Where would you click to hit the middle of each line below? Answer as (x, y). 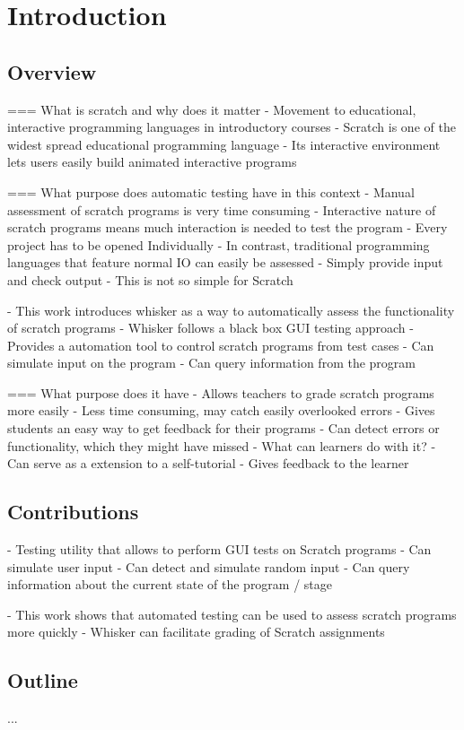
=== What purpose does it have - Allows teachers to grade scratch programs (221, 392)
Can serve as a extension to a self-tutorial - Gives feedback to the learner (208, 463)
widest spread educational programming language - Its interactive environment (224, 144)
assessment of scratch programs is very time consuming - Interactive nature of (222, 209)
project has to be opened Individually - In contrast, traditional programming (219, 244)
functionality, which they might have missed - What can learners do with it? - (222, 445)
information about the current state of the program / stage (170, 584)
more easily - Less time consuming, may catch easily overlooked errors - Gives (221, 410)
